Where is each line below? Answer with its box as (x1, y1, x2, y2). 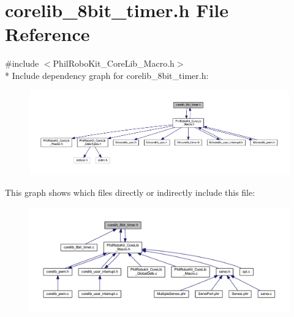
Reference (5, 21, 90, 47)
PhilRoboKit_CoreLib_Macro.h (53, 57, 175, 70)
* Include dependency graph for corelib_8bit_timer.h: (5, 69, 209, 81)
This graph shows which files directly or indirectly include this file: (5, 185, 255, 198)
